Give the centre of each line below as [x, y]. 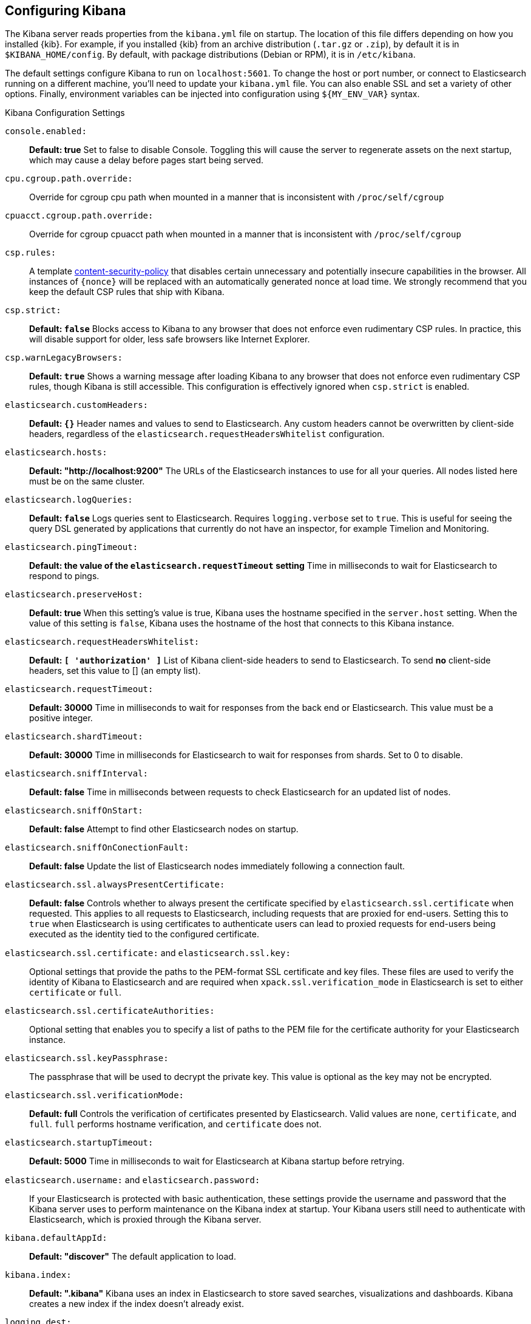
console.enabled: [46, 131]
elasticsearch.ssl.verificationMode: [95, 1095]
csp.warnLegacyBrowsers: [64, 358]
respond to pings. [64, 576]
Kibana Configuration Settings [65, 113]
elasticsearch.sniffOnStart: [74, 811]
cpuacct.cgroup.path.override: [79, 216]
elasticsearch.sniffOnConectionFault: [97, 848]
